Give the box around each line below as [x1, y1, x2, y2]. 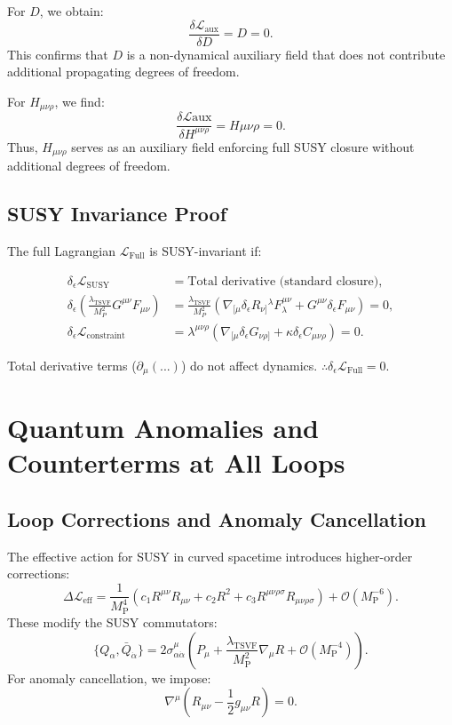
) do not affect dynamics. [180, 355, 318, 374]
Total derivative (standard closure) [187, 275, 379, 288]
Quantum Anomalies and [7, 410, 319, 446]
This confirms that [7, 44, 108, 63]
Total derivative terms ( [7, 355, 137, 374]
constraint [86, 331, 125, 341]
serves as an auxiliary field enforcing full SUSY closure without [71, 137, 415, 155]
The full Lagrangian [7, 241, 115, 259]
